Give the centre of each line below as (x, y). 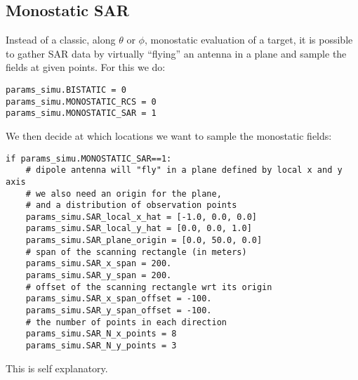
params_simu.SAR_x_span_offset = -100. (119, 299)
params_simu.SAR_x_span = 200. (99, 264)
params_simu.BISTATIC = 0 (66, 90)
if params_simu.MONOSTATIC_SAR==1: (89, 158)
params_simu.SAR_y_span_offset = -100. (119, 311)
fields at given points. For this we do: (86, 67)
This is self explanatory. (57, 368)
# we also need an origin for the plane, (124, 194)
